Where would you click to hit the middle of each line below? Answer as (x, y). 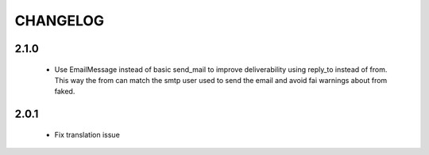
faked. (65, 92)
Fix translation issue (87, 134)
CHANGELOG (60, 21)
